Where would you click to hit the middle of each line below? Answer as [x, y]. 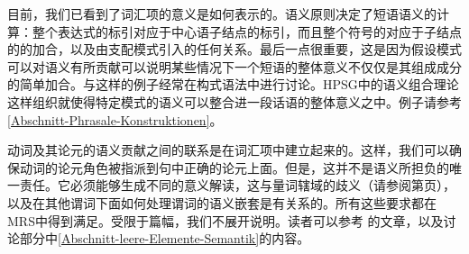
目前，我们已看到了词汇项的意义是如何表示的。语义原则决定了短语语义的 [222, 14]
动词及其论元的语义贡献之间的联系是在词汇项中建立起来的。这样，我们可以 [228, 150]
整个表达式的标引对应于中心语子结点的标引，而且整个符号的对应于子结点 [247, 31]
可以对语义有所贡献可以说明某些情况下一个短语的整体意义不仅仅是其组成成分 [234, 66]
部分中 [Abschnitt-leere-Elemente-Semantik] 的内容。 [165, 238]
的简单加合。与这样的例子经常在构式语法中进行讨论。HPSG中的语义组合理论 [233, 84]
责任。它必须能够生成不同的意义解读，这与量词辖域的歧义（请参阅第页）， [237, 185]
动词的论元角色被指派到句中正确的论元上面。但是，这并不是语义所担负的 [234, 167]
